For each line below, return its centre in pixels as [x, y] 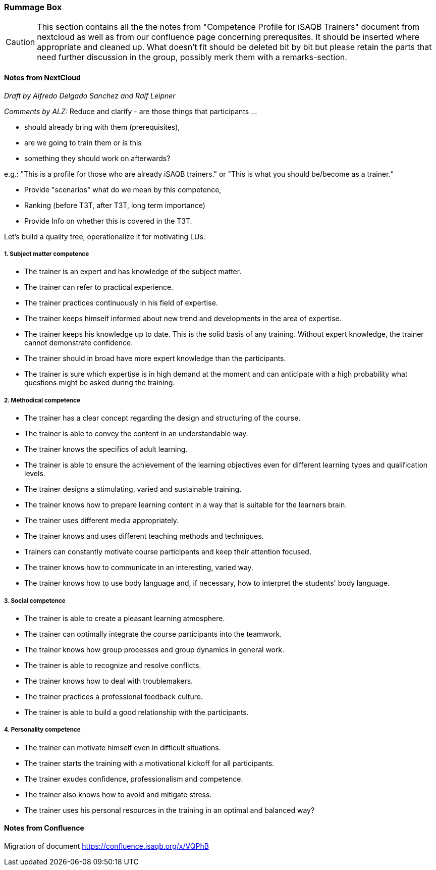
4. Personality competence [42, 730]
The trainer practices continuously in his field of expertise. [121, 303]
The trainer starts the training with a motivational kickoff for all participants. [149, 763]
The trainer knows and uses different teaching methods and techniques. [144, 536]
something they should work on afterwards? [97, 158]
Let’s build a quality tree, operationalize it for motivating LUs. [105, 236]
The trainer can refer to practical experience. [99, 287]
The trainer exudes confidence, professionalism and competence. [134, 779]
